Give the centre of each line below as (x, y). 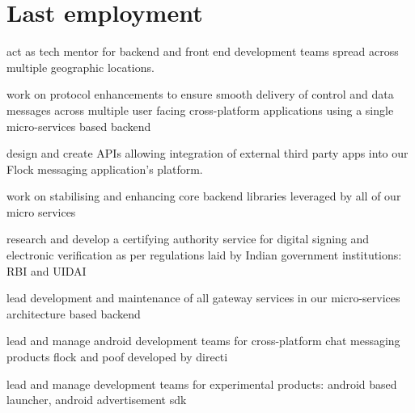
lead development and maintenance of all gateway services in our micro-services (203, 298)
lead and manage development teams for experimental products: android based (202, 383)
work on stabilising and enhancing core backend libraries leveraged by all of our (204, 196)
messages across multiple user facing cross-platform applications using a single (200, 110)
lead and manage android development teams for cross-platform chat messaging (203, 341)
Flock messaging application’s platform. (105, 169)
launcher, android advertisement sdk (97, 400)
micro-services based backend (79, 126)
